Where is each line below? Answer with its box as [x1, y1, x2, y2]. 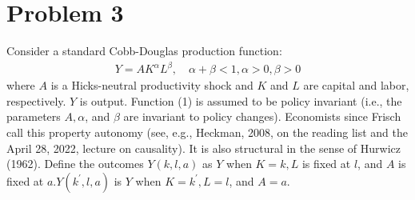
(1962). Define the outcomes [6, 155, 144, 172]
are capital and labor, [303, 77, 409, 94]
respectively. [6, 92, 66, 109]
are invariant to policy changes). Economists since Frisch [123, 108, 401, 125]
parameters [6, 108, 61, 125]
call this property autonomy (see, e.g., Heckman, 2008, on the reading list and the [6, 124, 409, 141]
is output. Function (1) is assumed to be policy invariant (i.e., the [79, 92, 402, 109]
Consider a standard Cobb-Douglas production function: [6, 42, 282, 59]
